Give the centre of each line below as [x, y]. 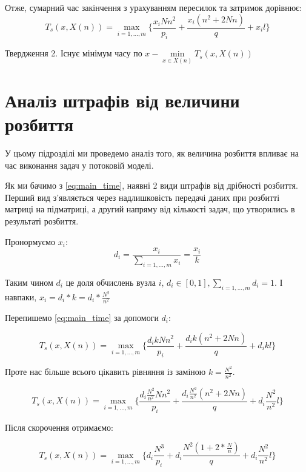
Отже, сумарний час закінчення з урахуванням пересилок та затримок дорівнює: [154, 7]
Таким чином [29, 282]
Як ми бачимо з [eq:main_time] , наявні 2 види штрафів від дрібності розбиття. [151, 185]
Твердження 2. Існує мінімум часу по [74, 53]
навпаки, [21, 296]
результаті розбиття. [42, 221]
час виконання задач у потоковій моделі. [79, 165]
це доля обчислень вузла [111, 282]
